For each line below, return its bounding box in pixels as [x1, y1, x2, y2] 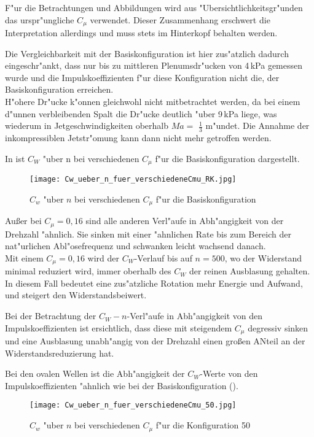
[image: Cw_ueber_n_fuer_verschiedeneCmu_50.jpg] [29, 401, 237, 410]
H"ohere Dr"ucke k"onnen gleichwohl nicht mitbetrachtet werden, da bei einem [5, 95, 300, 108]
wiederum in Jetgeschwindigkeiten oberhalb [5, 119, 168, 132]
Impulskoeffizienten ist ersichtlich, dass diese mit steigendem [5, 321, 232, 334]
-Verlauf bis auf [134, 251, 192, 264]
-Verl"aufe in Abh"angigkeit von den [127, 309, 263, 322]
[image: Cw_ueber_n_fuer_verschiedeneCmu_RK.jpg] [29, 175, 237, 184]
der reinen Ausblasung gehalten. [189, 265, 310, 277]
